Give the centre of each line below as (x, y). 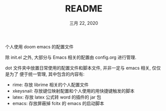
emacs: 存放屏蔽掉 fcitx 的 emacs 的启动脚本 (58, 103)
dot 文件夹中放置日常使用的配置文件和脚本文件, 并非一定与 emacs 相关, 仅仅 (83, 68)
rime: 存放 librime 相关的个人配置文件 (50, 85)
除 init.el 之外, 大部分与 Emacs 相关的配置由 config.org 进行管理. (71, 57)
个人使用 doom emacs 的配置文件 (39, 47)
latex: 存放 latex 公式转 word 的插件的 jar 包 (57, 97)
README (84, 9)
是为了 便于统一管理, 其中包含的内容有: (45, 74)
